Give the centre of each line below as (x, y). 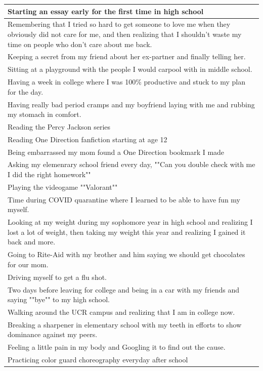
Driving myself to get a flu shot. (57, 277)
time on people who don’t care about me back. (80, 44)
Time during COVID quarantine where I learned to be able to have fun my (124, 199)
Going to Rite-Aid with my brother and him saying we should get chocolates (126, 254)
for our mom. (28, 264)
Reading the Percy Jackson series (59, 126)
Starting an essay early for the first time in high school (106, 11)
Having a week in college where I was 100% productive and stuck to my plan (126, 82)
